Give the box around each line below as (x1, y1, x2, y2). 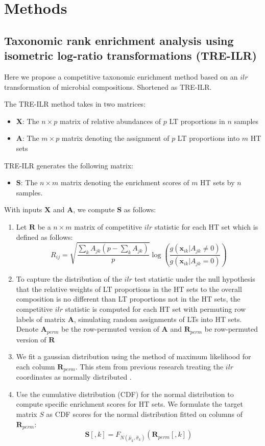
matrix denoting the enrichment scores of (61, 177, 189, 188)
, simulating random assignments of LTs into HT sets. (74, 313, 242, 324)
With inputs (4, 204, 42, 215)
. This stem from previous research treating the (75, 361, 224, 371)
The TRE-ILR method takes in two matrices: (4, 98, 146, 109)
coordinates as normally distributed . (16, 371, 132, 382)
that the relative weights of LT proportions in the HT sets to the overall (16, 283, 242, 294)
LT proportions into (177, 133, 240, 143)
